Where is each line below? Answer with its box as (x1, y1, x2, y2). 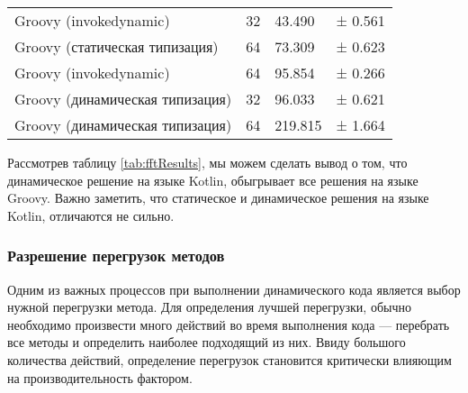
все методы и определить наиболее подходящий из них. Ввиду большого (7, 333, 406, 352)
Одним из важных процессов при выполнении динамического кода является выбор (7, 279, 461, 298)
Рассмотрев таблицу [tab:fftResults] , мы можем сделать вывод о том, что (7, 153, 408, 171)
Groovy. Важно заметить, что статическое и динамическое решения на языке (7, 188, 429, 207)
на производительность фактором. (7, 368, 193, 387)
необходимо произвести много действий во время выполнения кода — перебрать (7, 315, 450, 334)
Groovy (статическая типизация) (14, 36, 219, 57)
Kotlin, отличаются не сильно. (7, 206, 175, 224)
